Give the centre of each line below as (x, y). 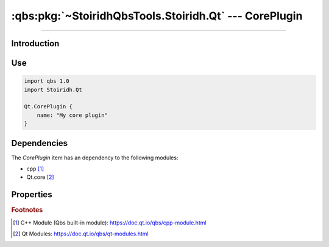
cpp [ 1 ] (35, 169)
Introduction (35, 43)
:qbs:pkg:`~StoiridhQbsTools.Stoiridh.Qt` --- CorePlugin (157, 16)
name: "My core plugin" (72, 115)
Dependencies (40, 143)
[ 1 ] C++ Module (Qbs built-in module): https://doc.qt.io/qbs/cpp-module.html (110, 223)
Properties (32, 195)
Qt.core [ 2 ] (40, 177)
